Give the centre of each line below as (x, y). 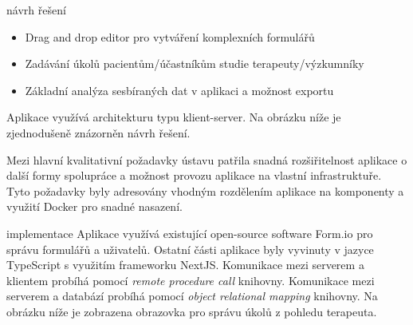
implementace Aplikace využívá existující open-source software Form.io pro (190, 233)
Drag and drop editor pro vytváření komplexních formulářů (170, 36)
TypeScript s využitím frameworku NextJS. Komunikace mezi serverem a (185, 265)
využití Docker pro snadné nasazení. (94, 206)
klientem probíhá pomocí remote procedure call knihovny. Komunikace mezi (191, 280)
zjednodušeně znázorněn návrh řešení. (98, 132)
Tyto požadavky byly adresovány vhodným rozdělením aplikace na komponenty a (205, 190)
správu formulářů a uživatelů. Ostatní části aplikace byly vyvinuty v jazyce (190, 249)
